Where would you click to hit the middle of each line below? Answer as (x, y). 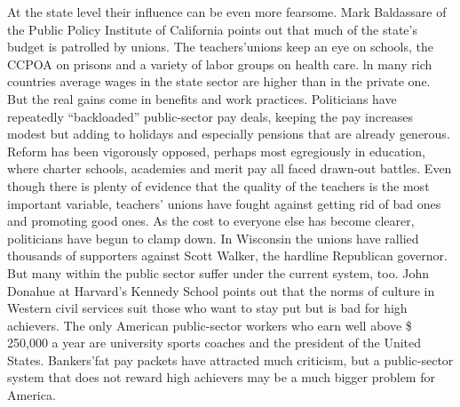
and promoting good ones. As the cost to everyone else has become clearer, (211, 221)
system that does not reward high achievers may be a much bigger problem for (221, 377)
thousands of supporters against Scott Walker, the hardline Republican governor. (227, 255)
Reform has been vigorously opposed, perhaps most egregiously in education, (217, 151)
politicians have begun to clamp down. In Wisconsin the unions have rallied (213, 238)
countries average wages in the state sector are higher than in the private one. (219, 81)
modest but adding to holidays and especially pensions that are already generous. (229, 134)
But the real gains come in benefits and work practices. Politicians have (202, 98)
